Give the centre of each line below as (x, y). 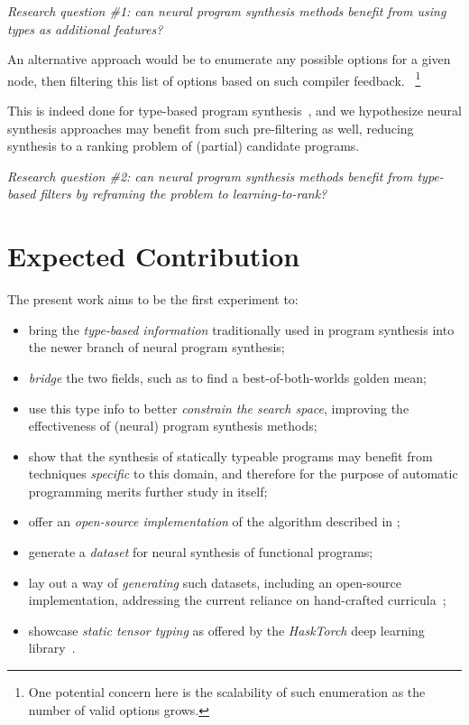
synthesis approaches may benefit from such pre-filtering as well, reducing (211, 128)
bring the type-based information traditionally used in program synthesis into (241, 329)
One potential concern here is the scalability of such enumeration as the (227, 692)
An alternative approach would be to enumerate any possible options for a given (229, 59)
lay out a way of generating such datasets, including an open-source (215, 582)
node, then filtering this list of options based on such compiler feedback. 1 (214, 79)
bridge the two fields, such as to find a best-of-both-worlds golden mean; (227, 377)
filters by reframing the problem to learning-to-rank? (184, 194)
